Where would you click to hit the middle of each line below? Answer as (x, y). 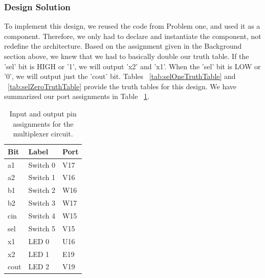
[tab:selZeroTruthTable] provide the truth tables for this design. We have (122, 86)
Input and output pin (43, 113)
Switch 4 (42, 215)
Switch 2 (42, 190)
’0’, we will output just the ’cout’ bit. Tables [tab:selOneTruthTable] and (120, 76)
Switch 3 (42, 203)
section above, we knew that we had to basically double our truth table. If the (127, 56)
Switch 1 (42, 177)
